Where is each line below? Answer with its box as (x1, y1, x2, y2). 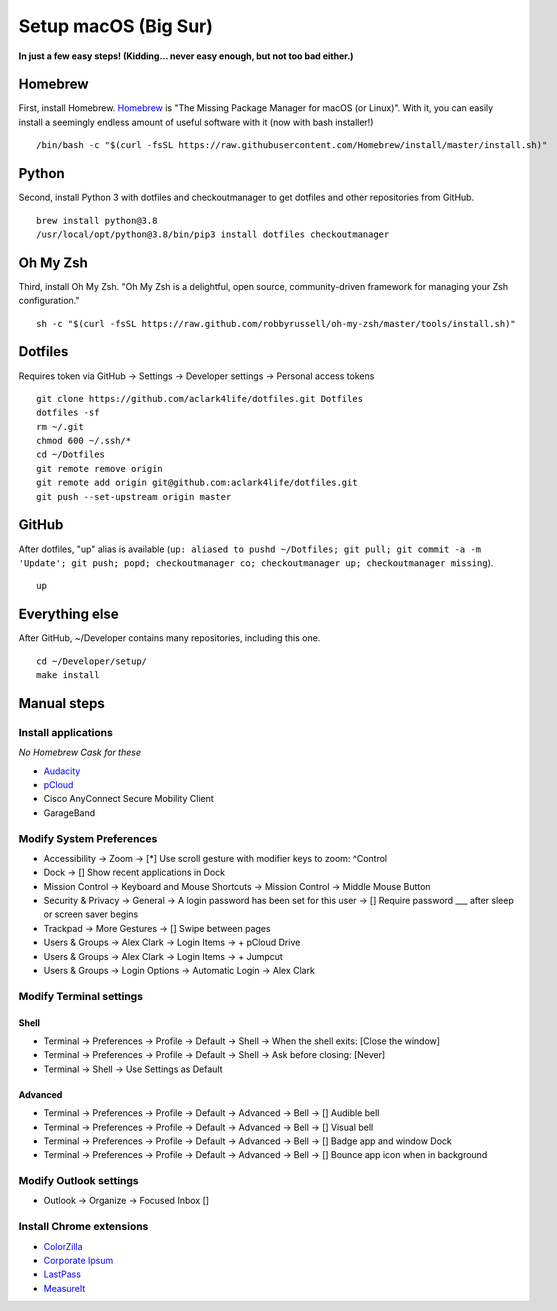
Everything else (18, 606, 119, 623)
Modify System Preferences (18, 831, 158, 845)
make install (36, 670, 100, 681)
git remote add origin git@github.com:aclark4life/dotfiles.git (36, 477, 359, 489)
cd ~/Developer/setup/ (36, 655, 148, 667)
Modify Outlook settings (18, 1174, 139, 1188)
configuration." (18, 295, 80, 307)
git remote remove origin (36, 463, 164, 474)
